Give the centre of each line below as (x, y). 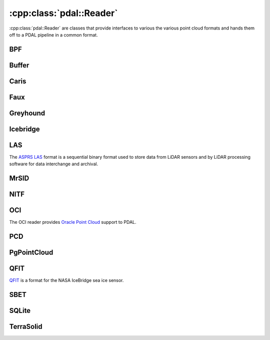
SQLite (20, 311)
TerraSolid (26, 327)
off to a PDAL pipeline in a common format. (53, 35)
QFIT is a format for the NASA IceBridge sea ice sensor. (66, 280)
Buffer (19, 65)
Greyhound (27, 113)
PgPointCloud (31, 253)
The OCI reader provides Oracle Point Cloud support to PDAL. (73, 222)
